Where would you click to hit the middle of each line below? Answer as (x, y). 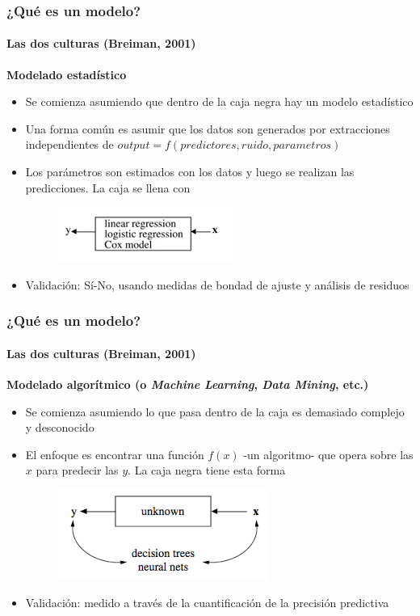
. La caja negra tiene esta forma (207, 470)
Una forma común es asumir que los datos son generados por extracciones (208, 128)
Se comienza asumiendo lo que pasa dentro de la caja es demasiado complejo (215, 411)
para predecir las (77, 470)
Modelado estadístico (67, 74)
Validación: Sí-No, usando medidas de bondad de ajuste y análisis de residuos (217, 284)
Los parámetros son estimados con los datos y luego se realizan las (190, 172)
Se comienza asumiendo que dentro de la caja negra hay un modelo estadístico (219, 101)
